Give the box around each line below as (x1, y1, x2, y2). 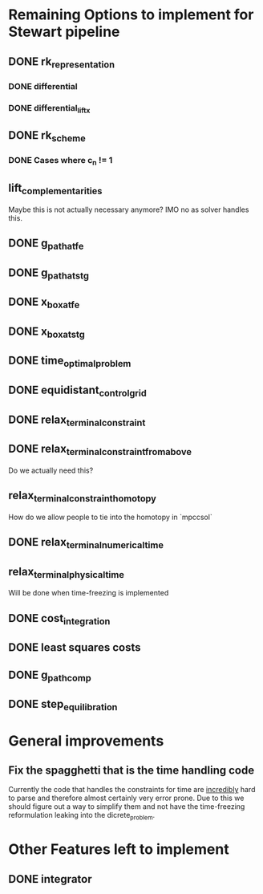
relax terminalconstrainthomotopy (8, 489, 156, 505)
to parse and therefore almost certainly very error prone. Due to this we (8, 793, 245, 803)
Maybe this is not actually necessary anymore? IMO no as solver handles (8, 205, 249, 214)
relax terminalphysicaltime (8, 564, 124, 580)
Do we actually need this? (8, 465, 94, 475)
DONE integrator (8, 872, 92, 886)
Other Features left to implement (8, 840, 230, 859)
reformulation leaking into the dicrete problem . (8, 811, 156, 822)
